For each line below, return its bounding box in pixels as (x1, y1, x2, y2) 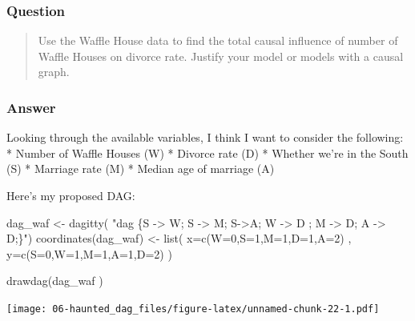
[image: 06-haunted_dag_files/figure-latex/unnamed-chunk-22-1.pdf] (6, 303, 380, 315)
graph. (38, 63, 70, 80)
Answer (6, 97, 56, 117)
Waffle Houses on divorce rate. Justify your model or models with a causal (38, 47, 404, 64)
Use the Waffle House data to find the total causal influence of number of (38, 32, 398, 49)
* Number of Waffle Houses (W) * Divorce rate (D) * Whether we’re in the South (6, 144, 409, 161)
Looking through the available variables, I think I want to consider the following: (6, 129, 404, 146)
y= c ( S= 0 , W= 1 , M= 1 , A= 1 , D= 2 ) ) (6, 245, 172, 262)
